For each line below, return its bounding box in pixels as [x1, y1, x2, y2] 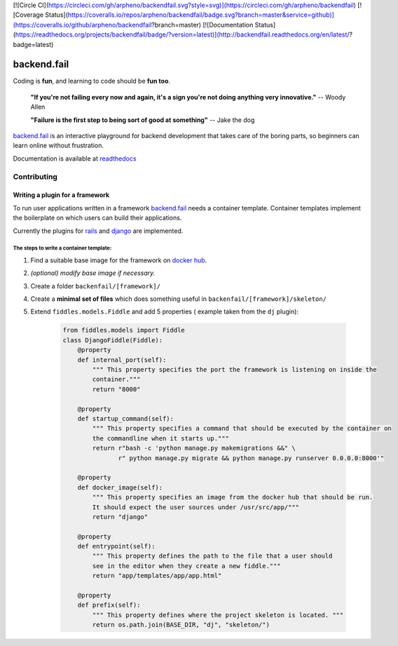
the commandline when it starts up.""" [92, 434, 229, 442]
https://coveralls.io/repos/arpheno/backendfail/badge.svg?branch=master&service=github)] [67, 11, 334, 19]
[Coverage [13, 11, 44, 19]
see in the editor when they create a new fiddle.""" [92, 562, 281, 570]
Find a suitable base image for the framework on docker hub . [30, 256, 207, 264]
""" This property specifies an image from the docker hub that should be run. [92, 493, 373, 502]
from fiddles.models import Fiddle [62, 326, 185, 335]
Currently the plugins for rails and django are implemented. [13, 227, 184, 235]
